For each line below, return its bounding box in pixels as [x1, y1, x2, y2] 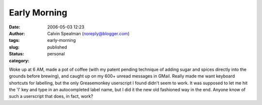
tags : [9, 38, 20, 43]
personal [47, 51, 65, 57]
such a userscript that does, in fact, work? [9, 93, 93, 99]
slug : [9, 44, 19, 50]
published [47, 44, 67, 50]
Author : [9, 30, 25, 36]
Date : [9, 24, 20, 30]
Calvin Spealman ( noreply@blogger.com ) [47, 30, 130, 36]
